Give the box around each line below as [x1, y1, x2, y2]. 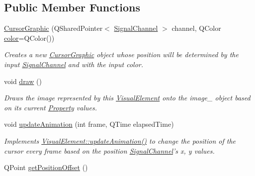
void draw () [4, 76, 42, 86]
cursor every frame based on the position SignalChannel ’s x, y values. [4, 145, 215, 156]
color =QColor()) [4, 32, 55, 43]
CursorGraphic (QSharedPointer [4, 23, 103, 33]
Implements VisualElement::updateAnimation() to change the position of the [4, 135, 236, 146]
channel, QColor [171, 23, 221, 33]
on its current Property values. [4, 102, 97, 112]
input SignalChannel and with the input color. [4, 59, 143, 69]
